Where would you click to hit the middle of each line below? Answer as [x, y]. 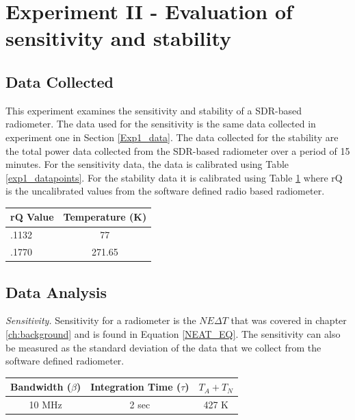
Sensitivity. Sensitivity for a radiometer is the [101, 320]
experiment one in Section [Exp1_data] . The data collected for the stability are [172, 137]
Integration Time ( [136, 387]
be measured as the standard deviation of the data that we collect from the [163, 347]
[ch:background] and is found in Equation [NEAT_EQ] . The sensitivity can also [173, 334]
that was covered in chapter [289, 320]
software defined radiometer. [65, 361]
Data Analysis [56, 292]
